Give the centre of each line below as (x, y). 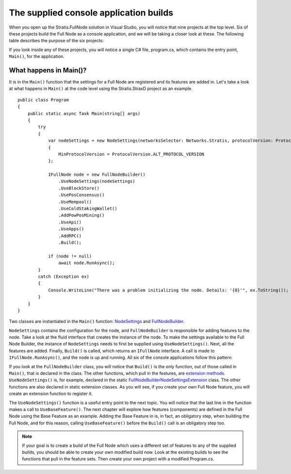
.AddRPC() (70, 236)
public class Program (43, 100)
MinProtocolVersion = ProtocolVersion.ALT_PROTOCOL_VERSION (131, 154)
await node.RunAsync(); (87, 263)
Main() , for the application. (37, 56)
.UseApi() (70, 222)
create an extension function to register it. (51, 394)
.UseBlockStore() (79, 188)
